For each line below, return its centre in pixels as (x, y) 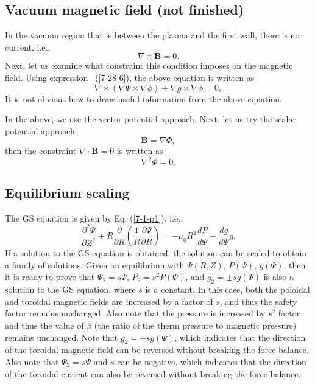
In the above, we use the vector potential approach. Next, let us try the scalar (150, 119)
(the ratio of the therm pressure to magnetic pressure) (195, 325)
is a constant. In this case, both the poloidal (228, 289)
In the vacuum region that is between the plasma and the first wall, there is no (152, 35)
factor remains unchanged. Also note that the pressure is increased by (135, 313)
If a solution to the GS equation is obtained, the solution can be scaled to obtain (156, 253)
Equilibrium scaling (67, 192)
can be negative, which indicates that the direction (212, 361)
